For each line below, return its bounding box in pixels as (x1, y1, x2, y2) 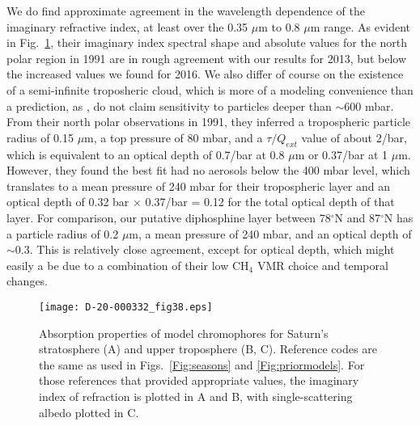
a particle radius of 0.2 (6, 225, 119, 242)
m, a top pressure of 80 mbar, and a (84, 129, 263, 146)
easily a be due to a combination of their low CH (6, 256, 249, 273)
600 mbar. (344, 97, 394, 114)
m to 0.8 (258, 18, 300, 35)
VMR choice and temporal (257, 256, 388, 273)
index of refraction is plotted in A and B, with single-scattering (39, 387, 353, 404)
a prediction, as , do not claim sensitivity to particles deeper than (6, 97, 332, 114)
